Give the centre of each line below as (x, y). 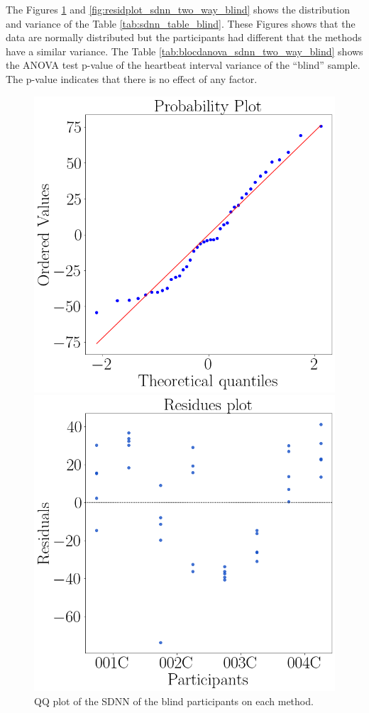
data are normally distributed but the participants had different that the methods (184, 37)
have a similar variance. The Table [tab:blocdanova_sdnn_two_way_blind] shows (184, 51)
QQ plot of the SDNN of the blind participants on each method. (174, 701)
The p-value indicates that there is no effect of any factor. (132, 78)
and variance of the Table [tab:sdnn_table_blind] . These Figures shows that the (181, 23)
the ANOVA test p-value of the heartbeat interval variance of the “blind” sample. (183, 65)
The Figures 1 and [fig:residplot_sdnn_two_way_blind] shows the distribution (178, 9)
